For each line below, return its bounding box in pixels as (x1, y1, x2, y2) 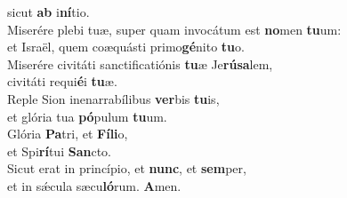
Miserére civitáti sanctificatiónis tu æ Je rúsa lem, (7, 54, 273, 73)
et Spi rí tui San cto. (7, 141, 111, 160)
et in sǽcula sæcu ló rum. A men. (7, 176, 182, 194)
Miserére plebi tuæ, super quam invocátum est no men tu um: (7, 20, 342, 38)
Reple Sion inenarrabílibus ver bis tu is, (7, 89, 220, 107)
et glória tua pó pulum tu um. (7, 107, 167, 125)
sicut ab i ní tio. (7, 3, 90, 20)
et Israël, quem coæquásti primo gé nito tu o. (7, 37, 245, 56)
